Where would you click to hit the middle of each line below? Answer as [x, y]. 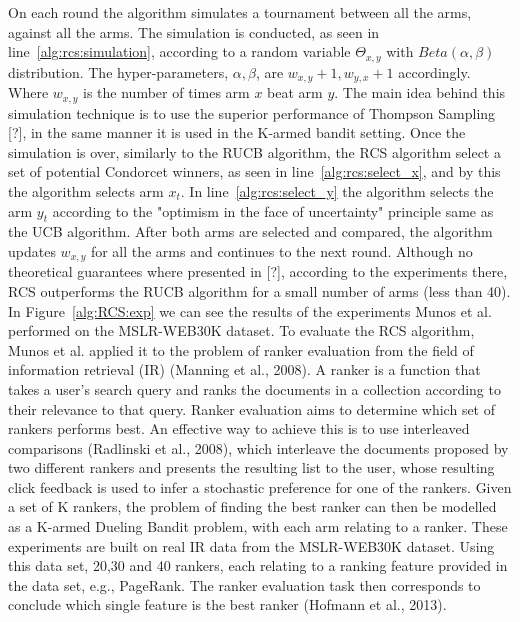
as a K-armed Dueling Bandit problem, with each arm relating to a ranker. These [258, 526]
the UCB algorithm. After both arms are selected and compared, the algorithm [250, 231]
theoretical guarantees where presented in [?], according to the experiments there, [258, 271]
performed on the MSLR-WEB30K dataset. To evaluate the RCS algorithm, [241, 330]
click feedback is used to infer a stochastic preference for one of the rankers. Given [260, 486]
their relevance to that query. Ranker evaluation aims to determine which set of [252, 408]
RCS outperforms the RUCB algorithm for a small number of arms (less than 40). [259, 290]
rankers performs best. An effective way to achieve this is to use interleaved [239, 428]
